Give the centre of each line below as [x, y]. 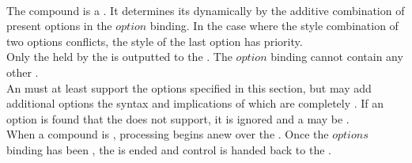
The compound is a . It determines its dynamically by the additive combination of [206, 10]
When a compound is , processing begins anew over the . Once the [168, 134]
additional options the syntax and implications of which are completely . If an [195, 103]
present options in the [59, 26]
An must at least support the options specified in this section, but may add [189, 87]
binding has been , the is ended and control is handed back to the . [169, 149]
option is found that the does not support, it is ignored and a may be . [178, 118]
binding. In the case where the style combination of [274, 26]
